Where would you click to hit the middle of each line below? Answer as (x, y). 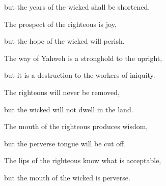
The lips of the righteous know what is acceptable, (83, 160)
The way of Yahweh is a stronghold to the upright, (83, 58)
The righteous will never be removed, (62, 92)
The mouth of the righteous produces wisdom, (76, 126)
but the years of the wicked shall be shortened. (77, 7)
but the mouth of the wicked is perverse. (67, 177)
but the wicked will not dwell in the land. (69, 109)
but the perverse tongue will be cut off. (65, 143)
